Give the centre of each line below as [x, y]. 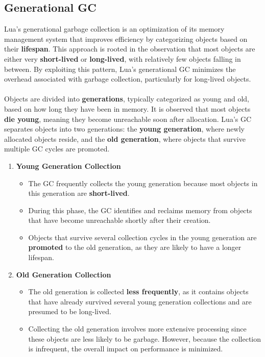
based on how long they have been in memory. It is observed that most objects [127, 108]
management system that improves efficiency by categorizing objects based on [126, 39]
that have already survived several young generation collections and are [140, 301]
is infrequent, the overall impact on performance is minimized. [126, 349]
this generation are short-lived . [79, 193]
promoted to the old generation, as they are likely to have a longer [135, 247]
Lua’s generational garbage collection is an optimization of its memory [114, 29]
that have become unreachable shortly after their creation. [119, 220]
